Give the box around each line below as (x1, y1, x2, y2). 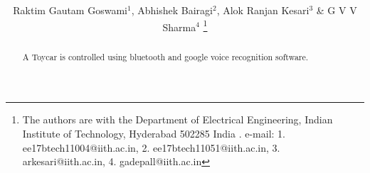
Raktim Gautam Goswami (13, 3, 127, 18)
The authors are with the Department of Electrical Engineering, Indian (22, 112, 333, 127)
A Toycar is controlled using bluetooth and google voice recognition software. (22, 50, 309, 62)
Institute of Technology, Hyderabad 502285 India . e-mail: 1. (22, 126, 285, 141)
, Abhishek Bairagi (131, 3, 213, 18)
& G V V (316, 3, 357, 18)
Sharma (162, 19, 196, 34)
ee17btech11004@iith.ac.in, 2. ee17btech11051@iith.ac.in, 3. (22, 140, 280, 155)
